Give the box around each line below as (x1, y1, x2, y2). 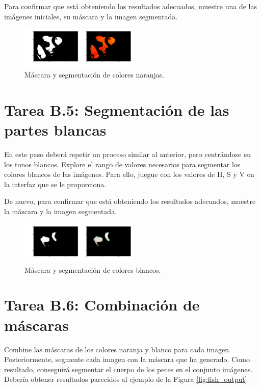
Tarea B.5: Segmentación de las (4, 99, 229, 120)
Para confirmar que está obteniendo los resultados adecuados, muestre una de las (4, 1, 257, 11)
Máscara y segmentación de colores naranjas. (24, 69, 165, 80)
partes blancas (4, 119, 107, 140)
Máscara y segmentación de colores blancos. (24, 264, 161, 275)
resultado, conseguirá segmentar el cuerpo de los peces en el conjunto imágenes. (4, 364, 253, 374)
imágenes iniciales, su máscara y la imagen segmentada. (4, 11, 178, 21)
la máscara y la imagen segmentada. (4, 206, 117, 217)
